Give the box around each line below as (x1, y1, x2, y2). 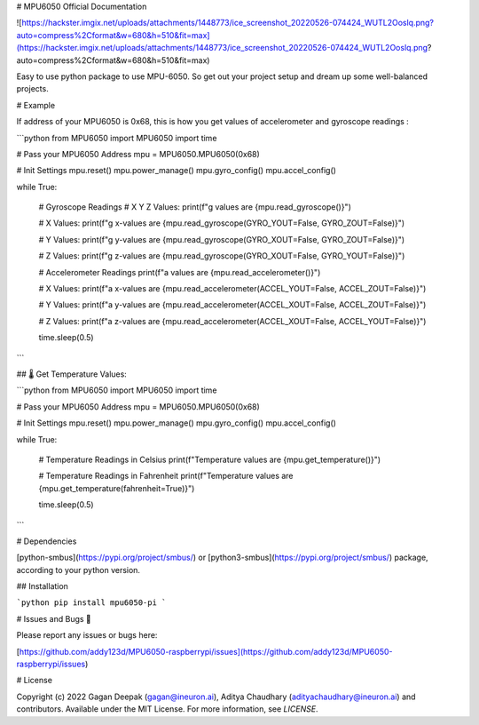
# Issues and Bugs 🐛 (16, 613, 92, 624)
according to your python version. (16, 564, 141, 575)
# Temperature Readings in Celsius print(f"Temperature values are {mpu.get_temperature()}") (38, 454, 381, 465)
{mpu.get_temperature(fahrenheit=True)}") (38, 482, 195, 493)
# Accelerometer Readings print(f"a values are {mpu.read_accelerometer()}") (38, 267, 321, 277)
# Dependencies (16, 536, 77, 546)
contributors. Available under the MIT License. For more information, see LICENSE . (16, 704, 318, 714)
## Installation (16, 581, 68, 592)
